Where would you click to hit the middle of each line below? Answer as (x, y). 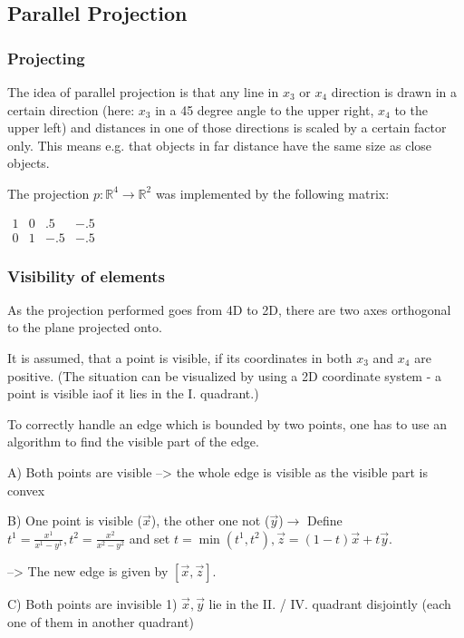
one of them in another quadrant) (101, 621)
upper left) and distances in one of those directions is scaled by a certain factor (227, 128)
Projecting (46, 58)
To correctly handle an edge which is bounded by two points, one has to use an (227, 423)
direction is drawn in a (394, 92)
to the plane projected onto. (85, 327)
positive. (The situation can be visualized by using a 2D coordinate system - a (225, 375)
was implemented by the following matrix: (272, 193)
